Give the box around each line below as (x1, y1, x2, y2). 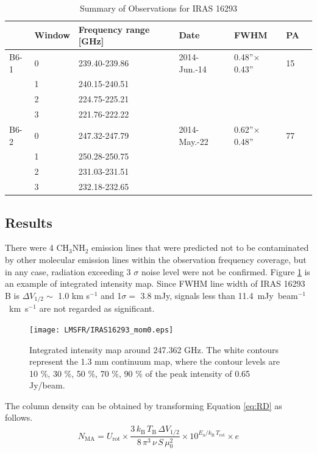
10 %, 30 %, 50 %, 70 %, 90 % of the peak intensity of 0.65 (29, 367, 251, 379)
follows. (5, 411, 33, 424)
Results (5, 212, 52, 231)
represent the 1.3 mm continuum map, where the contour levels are (29, 355, 280, 368)
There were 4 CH (5, 241, 69, 254)
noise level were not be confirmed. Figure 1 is (141, 265, 310, 278)
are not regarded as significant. (39, 302, 155, 315)
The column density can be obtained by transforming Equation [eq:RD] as (5, 399, 282, 412)
